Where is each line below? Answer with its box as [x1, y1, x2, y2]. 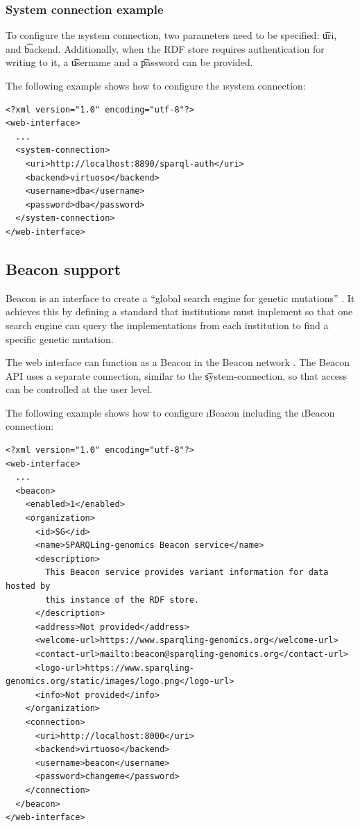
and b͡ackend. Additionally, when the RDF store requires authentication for [6, 41, 325, 56]
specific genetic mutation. [6, 331, 114, 346]
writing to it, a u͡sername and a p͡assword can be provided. [6, 55, 253, 69]
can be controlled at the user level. [6, 382, 153, 396]
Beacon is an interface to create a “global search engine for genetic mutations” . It [6, 290, 355, 305]
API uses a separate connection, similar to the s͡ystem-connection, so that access [6, 368, 347, 383]
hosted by [6, 581, 51, 592]
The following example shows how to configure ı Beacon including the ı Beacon [6, 405, 335, 419]
